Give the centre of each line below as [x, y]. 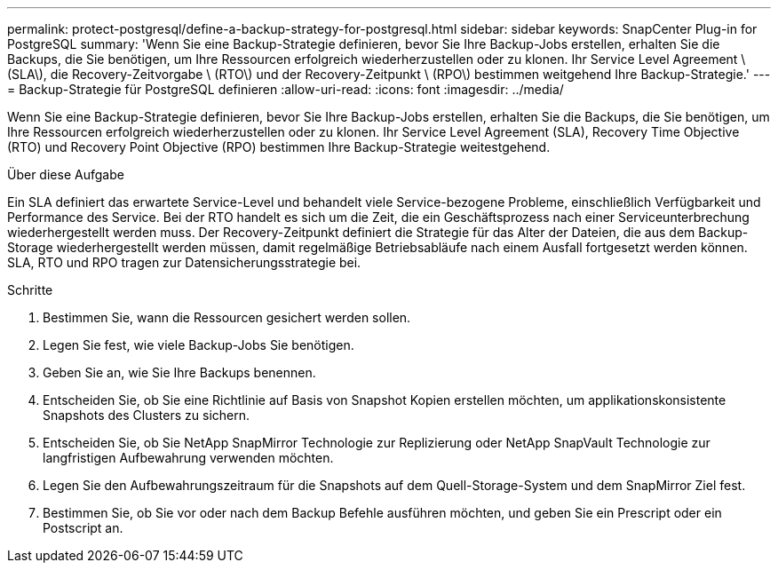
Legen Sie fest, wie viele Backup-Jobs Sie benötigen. [198, 345]
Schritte [30, 290]
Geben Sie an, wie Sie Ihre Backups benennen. [179, 372]
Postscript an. [83, 528]
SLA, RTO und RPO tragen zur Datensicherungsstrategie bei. [184, 262]
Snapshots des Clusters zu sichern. [147, 415]
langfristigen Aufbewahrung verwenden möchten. [188, 458]
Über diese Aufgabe [66, 174]
